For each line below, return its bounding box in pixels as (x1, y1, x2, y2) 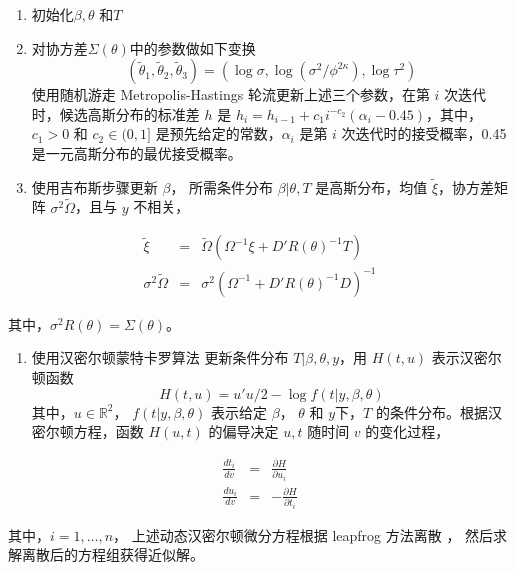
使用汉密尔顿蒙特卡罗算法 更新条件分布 (31, 347, 289, 368)
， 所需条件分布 (170, 176, 274, 197)
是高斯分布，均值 (315, 176, 428, 197)
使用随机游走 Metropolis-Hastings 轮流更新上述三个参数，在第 (31, 84, 430, 105)
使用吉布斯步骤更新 (31, 176, 158, 197)
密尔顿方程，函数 (31, 421, 144, 442)
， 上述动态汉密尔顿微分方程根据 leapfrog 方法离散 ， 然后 (113, 524, 494, 545)
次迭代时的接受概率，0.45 (341, 123, 507, 144)
